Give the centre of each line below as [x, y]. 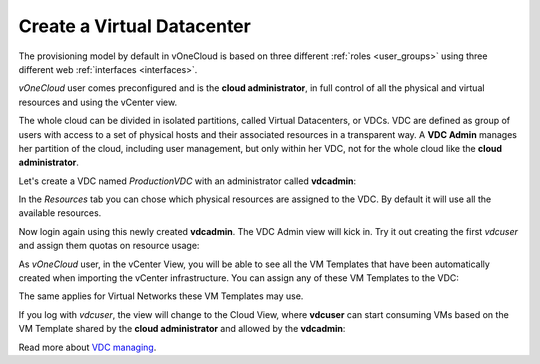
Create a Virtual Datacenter [135, 26]
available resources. [60, 213]
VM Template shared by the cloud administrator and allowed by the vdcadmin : [182, 329]
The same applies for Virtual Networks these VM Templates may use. [161, 296]
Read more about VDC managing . [87, 347]
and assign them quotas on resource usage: [109, 246]
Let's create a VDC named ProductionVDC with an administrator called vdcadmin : [187, 181]
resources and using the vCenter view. [98, 102]
